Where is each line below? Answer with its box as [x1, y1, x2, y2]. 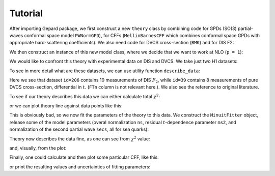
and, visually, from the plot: [9, 145, 67, 151]
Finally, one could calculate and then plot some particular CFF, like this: [9, 154, 159, 160]
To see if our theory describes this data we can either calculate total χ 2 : [9, 93, 160, 99]
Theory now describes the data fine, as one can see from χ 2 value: [9, 135, 150, 142]
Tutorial [9, 8, 43, 19]
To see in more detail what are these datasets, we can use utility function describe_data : [9, 68, 201, 74]
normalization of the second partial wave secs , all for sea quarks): [9, 126, 149, 132]
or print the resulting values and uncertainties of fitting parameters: [9, 163, 151, 170]
